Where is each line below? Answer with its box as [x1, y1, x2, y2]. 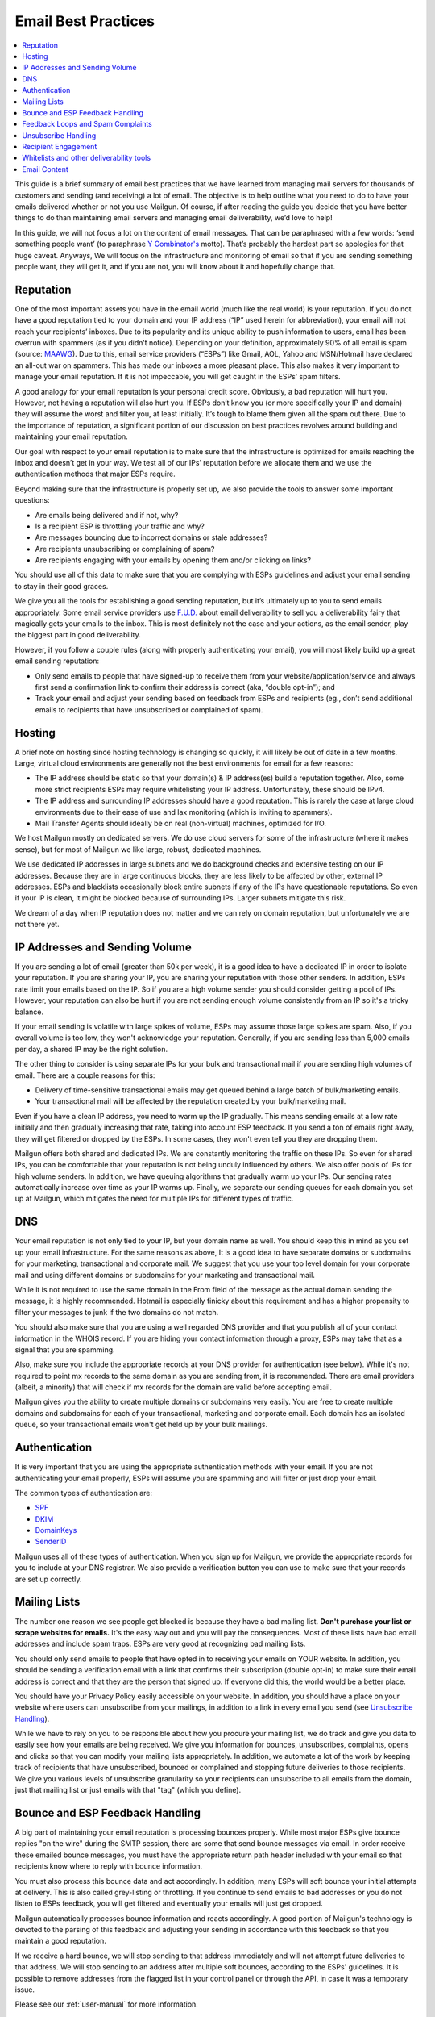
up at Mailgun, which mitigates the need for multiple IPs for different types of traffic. [14, 1194, 294, 1204]
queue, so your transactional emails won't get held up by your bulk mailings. [14, 1420, 268, 1430]
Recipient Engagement [22, 142, 97, 152]
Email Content [22, 164, 68, 173]
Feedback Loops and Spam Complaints [22, 119, 153, 129]
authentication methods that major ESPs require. [14, 469, 176, 479]
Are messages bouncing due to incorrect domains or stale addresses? [35, 532, 268, 542]
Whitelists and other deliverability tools [22, 153, 151, 163]
